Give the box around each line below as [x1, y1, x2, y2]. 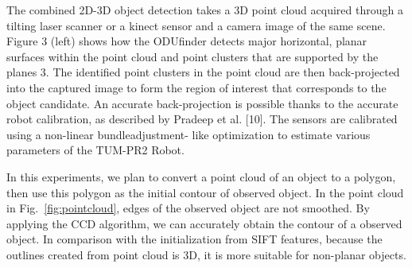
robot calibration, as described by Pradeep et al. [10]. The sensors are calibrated [6, 111, 398, 127]
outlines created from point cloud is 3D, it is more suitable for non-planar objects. [6, 246, 406, 262]
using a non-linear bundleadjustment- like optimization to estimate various [6, 126, 371, 142]
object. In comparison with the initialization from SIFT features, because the [6, 231, 383, 247]
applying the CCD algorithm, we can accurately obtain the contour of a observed [6, 215, 402, 231]
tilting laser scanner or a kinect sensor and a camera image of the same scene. [6, 17, 386, 33]
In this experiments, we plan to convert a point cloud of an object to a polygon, [6, 168, 396, 184]
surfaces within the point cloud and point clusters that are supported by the [6, 48, 379, 64]
